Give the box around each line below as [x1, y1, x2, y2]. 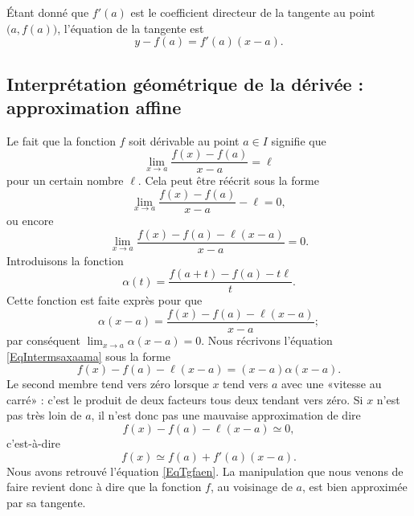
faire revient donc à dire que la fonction [6, 478, 202, 495]
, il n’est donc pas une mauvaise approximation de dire [91, 407, 361, 424]
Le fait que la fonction [6, 132, 116, 149]
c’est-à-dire [6, 435, 60, 452]
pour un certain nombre [6, 172, 124, 189]
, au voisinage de [210, 478, 293, 495]
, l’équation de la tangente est [57, 19, 204, 36]
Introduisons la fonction [6, 252, 124, 268]
